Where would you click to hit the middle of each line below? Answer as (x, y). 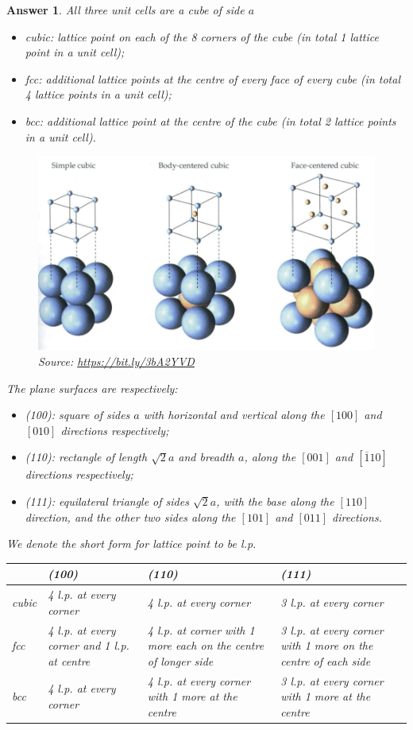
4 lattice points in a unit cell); (98, 94)
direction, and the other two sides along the (130, 516)
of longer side (180, 660)
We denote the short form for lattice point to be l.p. (131, 544)
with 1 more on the (327, 645)
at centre (69, 660)
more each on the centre (206, 645)
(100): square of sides (77, 415)
